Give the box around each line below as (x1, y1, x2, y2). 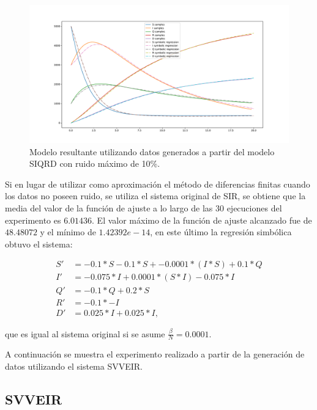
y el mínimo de (40, 225, 96, 238)
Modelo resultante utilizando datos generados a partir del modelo (29, 145, 275, 158)
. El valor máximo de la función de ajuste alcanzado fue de (92, 213, 312, 226)
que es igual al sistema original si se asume (5, 327, 165, 340)
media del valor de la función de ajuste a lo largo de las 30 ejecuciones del (5, 202, 282, 214)
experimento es (5, 213, 61, 226)
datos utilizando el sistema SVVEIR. (5, 360, 143, 372)
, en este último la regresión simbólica (150, 225, 292, 238)
